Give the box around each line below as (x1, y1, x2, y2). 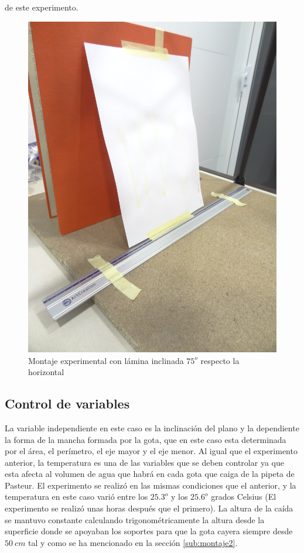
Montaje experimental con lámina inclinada (28, 354, 184, 366)
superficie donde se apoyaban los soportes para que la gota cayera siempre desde (5, 525, 293, 537)
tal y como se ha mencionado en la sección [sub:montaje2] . (28, 536, 238, 548)
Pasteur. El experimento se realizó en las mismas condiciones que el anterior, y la (5, 479, 296, 491)
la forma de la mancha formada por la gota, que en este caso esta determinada (5, 433, 286, 445)
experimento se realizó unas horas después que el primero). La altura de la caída (5, 502, 293, 514)
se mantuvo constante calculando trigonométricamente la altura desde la (5, 513, 265, 525)
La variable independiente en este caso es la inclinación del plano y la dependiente (5, 421, 299, 434)
